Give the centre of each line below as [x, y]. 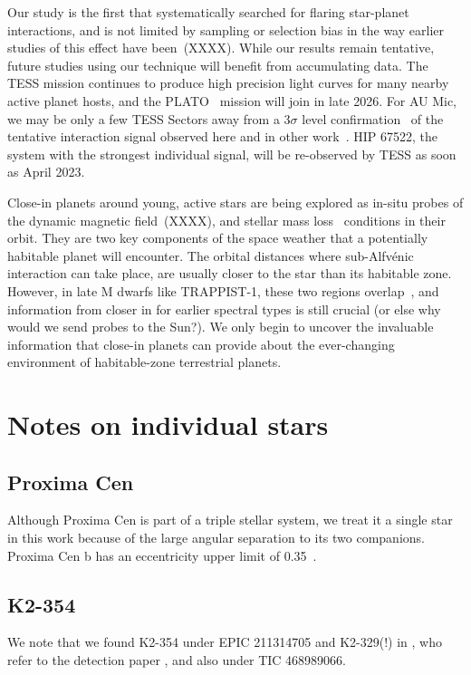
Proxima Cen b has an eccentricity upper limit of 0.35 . [162, 555]
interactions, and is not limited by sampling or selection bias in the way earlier [226, 29]
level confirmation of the [373, 118]
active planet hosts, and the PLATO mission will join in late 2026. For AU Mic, [232, 100]
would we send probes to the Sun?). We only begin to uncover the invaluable [221, 327]
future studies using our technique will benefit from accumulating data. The [218, 65]
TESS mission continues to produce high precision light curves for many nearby [228, 83]
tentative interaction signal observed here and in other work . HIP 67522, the [222, 136]
